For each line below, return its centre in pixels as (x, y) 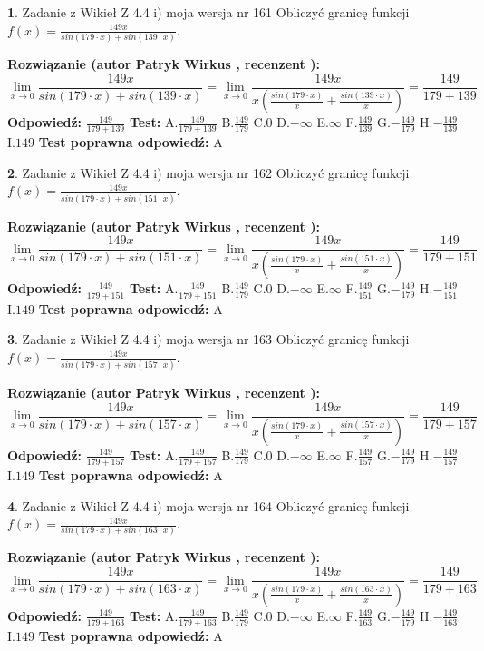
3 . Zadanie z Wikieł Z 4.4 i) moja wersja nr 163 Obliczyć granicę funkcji (208, 339)
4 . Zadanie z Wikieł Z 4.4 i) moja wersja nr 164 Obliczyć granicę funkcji (208, 505)
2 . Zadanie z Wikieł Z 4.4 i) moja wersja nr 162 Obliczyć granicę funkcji (208, 172)
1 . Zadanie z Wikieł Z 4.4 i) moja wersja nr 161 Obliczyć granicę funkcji (208, 12)
